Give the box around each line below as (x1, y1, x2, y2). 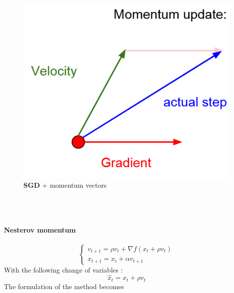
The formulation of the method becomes (4, 281, 124, 291)
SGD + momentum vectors (23, 180, 107, 190)
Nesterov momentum (4, 225, 76, 235)
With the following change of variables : (4, 264, 123, 274)
